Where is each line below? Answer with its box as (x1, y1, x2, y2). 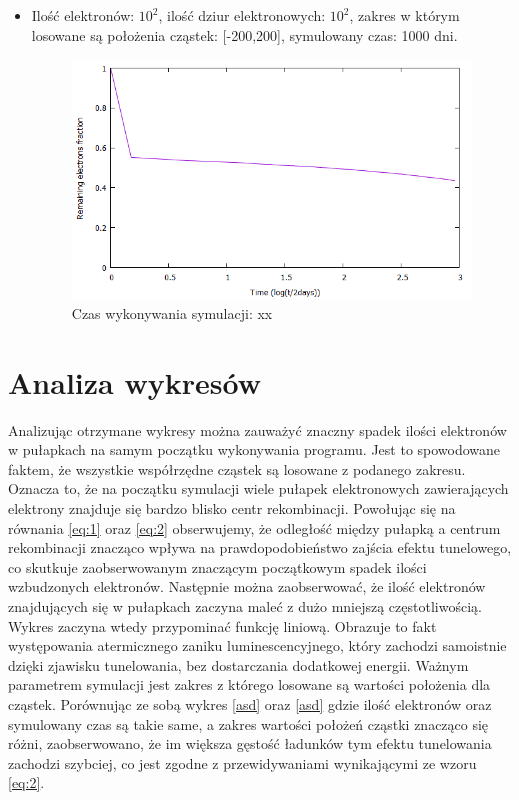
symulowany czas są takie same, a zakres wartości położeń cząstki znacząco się (8, 713, 489, 734)
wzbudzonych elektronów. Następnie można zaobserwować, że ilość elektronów (8, 576, 486, 597)
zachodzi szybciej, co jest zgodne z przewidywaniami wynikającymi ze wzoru (8, 752, 477, 773)
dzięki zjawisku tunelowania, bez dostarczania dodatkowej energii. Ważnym (8, 654, 469, 675)
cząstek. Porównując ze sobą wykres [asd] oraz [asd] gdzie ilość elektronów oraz (8, 693, 492, 714)
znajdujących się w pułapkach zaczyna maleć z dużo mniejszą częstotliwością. (8, 595, 482, 616)
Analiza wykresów (8, 361, 261, 402)
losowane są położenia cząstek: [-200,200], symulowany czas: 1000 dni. (31, 24, 458, 45)
